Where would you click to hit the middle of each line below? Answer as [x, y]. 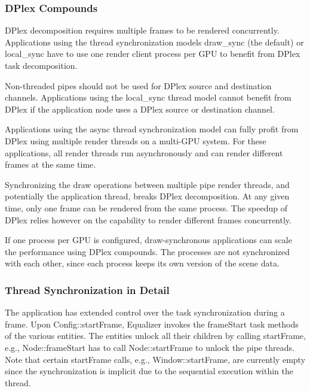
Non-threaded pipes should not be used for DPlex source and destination [138, 85]
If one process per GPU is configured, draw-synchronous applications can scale [148, 240]
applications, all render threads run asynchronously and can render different [144, 152]
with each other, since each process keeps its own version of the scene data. [142, 263]
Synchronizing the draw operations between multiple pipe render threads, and [147, 184]
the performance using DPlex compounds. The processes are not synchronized [148, 251]
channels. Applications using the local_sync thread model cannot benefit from [148, 97]
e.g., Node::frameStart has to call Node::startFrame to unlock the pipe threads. [150, 347]
